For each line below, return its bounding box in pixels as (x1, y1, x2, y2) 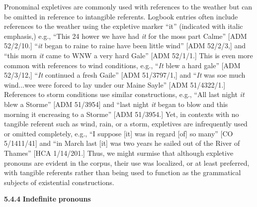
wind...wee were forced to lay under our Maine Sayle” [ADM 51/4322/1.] (4, 79, 226, 90)
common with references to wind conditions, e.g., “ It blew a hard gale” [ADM (4, 60, 241, 70)
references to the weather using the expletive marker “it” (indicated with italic (4, 21, 243, 31)
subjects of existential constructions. (4, 177, 114, 187)
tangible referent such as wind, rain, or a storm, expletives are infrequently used (4, 118, 248, 129)
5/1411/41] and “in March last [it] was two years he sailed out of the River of (4, 138, 240, 148)
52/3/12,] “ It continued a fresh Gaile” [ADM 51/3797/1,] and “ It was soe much (4, 70, 246, 80)
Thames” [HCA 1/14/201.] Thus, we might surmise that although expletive (4, 147, 234, 158)
